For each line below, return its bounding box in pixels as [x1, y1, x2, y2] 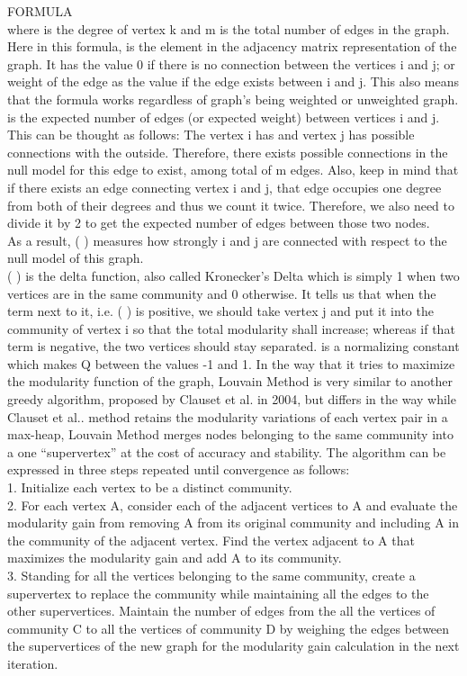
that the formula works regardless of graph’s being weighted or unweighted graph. [7, 89, 459, 108]
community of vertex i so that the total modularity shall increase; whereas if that [7, 319, 455, 338]
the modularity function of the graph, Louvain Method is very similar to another [7, 372, 453, 391]
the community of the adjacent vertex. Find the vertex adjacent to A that [7, 530, 415, 549]
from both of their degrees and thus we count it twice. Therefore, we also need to [7, 195, 454, 214]
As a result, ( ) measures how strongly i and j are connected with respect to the [7, 230, 447, 249]
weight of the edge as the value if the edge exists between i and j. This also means [7, 72, 460, 91]
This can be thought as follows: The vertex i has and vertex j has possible [7, 125, 415, 144]
